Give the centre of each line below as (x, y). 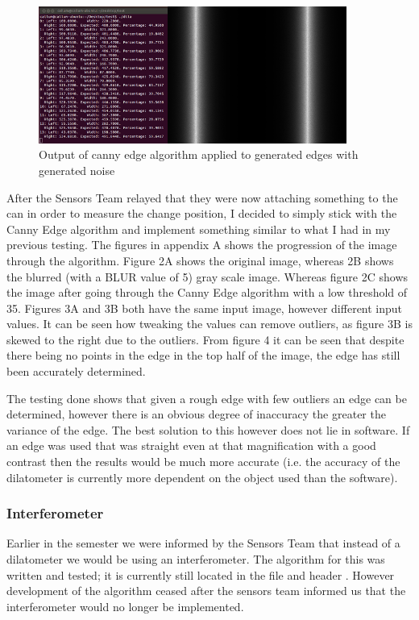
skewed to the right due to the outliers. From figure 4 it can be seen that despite (205, 339)
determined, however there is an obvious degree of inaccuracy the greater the (196, 414)
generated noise (77, 170)
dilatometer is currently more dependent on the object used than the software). (202, 477)
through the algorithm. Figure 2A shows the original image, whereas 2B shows (200, 260)
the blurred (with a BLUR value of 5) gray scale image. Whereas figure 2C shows (207, 276)
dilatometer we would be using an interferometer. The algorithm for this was (196, 559)
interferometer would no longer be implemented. (125, 606)
